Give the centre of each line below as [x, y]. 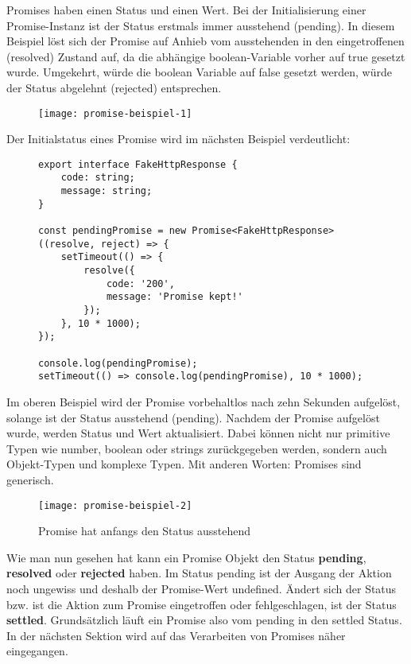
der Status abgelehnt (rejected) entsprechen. [114, 87]
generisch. [30, 479]
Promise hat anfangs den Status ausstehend [145, 531]
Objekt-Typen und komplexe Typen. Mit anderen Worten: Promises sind [184, 464]
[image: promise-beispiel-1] [115, 113]
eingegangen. [37, 651]
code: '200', [140, 283]
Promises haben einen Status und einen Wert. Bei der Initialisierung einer [186, 10]
